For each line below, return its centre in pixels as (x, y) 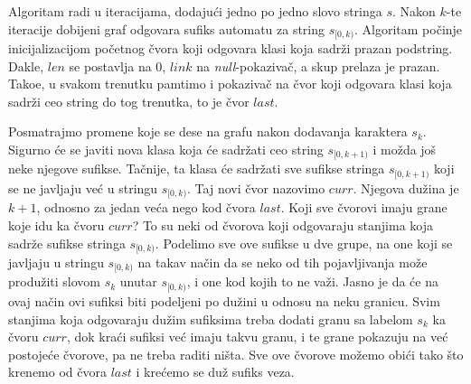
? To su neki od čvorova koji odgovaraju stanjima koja (283, 225)
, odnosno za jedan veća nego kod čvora (146, 207)
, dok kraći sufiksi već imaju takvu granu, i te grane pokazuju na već (257, 337)
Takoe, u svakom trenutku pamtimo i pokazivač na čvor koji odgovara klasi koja (230, 84)
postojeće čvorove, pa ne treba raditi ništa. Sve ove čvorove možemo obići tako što (236, 354)
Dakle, (26, 66)
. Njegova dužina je (406, 187)
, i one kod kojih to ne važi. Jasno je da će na (312, 281)
